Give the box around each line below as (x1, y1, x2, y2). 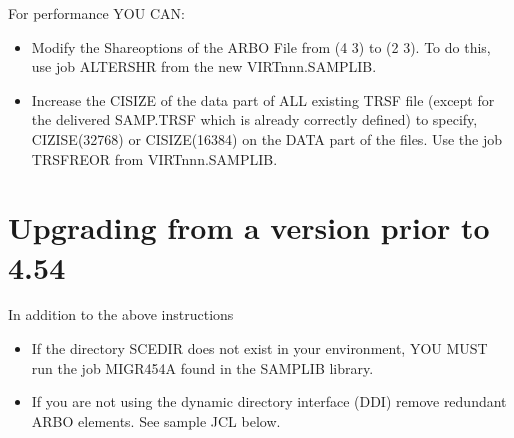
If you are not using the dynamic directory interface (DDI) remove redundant (31, 391, 507, 412)
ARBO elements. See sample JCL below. (31, 410, 281, 431)
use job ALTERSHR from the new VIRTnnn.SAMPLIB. (31, 56, 377, 77)
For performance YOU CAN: (8, 3, 185, 23)
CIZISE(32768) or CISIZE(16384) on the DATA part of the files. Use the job (31, 128, 502, 149)
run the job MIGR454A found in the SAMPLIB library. (31, 357, 374, 378)
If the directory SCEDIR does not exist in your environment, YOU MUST (31, 338, 488, 359)
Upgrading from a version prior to (8, 207, 490, 248)
